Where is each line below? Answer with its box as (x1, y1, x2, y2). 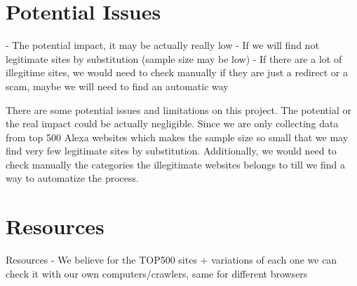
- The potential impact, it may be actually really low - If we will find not (6, 38, 319, 52)
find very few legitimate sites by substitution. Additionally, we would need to (6, 143, 337, 158)
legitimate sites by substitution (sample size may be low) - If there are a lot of (6, 51, 342, 66)
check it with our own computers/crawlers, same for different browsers (6, 266, 308, 280)
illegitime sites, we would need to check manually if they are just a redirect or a (6, 65, 348, 80)
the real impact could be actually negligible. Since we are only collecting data (6, 116, 339, 131)
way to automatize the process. (6, 171, 139, 185)
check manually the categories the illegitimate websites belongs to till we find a (6, 157, 346, 171)
